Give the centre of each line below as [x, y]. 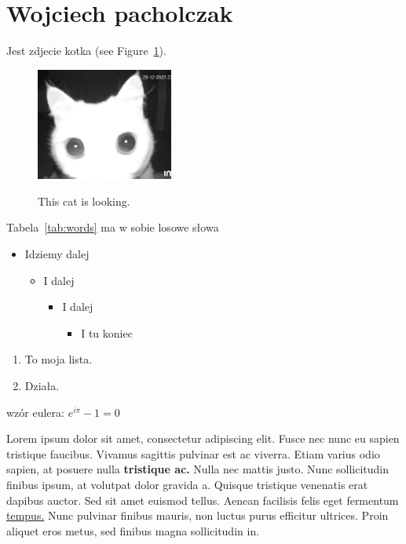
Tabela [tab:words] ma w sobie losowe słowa [113, 227]
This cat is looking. [84, 201]
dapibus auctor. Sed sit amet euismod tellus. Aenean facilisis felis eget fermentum [203, 500]
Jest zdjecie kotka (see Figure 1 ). [86, 51]
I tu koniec [107, 332]
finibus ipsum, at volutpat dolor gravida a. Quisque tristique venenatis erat [187, 484]
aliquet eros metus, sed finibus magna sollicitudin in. [133, 530]
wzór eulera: [35, 412]
